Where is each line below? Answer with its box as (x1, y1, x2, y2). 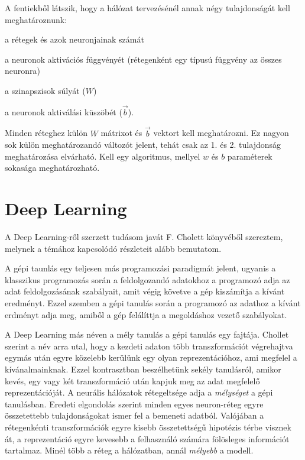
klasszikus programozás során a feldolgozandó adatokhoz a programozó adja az (5, 273, 290, 286)
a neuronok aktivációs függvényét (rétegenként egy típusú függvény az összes (5, 53, 282, 65)
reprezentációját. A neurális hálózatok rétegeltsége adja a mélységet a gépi (5, 386, 273, 399)
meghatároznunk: (5, 13, 67, 25)
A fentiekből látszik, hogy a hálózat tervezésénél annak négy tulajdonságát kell (5, 2, 290, 14)
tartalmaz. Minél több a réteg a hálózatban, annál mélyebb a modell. (5, 444, 254, 456)
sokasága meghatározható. (5, 161, 100, 174)
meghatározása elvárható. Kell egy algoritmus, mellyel (5, 150, 200, 162)
